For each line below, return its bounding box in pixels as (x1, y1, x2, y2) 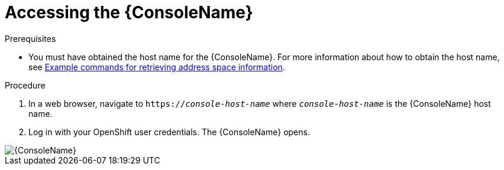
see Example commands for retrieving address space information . (28, 61, 285, 72)
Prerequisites (5, 33, 56, 44)
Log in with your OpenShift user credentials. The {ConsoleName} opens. (28, 126, 310, 137)
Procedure (5, 80, 46, 90)
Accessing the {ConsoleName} (5, 2, 253, 22)
